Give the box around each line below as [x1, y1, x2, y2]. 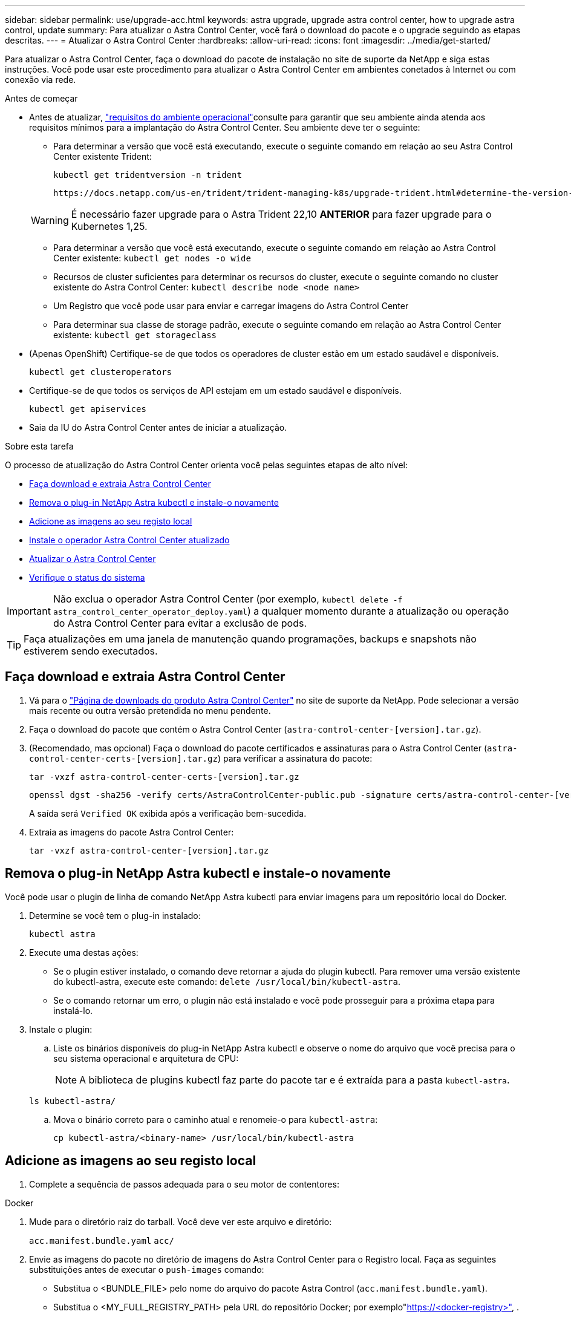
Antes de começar [5, 93, 78, 103]
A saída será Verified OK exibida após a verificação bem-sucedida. [29, 808, 307, 819]
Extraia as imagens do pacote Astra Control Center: [29, 826, 234, 837]
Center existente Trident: [53, 151, 152, 162]
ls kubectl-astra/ [29, 1096, 116, 1106]
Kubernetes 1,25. [71, 220, 148, 232]
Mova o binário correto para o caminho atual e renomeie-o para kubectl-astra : [53, 1114, 378, 1125]
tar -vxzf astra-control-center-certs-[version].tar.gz [29, 771, 299, 782]
